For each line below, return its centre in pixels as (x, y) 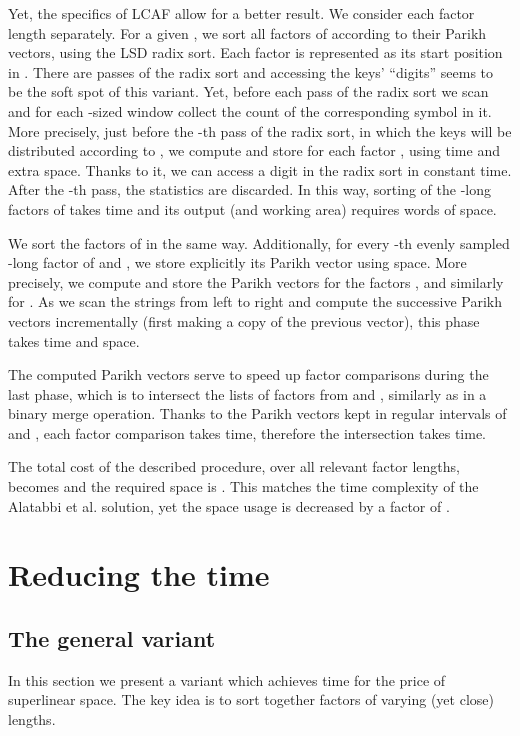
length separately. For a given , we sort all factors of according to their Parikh (247, 32)
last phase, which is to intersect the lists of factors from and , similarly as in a (247, 393)
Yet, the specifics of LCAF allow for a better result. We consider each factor (241, 13)
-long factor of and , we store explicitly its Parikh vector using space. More (237, 262)
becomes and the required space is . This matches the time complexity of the (243, 486)
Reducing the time (139, 574)
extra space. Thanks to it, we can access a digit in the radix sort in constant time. (260, 169)
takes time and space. (74, 340)
